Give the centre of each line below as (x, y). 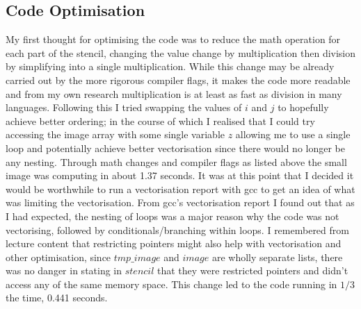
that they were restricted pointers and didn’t (253, 270)
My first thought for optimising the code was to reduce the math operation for (173, 39)
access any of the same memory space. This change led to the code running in (171, 284)
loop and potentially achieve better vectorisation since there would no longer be (175, 148)
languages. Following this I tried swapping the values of (124, 107)
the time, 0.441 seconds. (57, 298)
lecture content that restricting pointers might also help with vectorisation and (174, 243)
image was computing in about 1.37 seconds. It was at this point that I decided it (180, 175)
